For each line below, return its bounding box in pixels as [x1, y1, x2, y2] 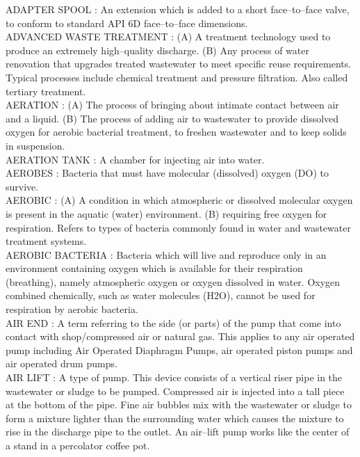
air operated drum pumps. [6, 356, 117, 371]
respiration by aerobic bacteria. [6, 302, 138, 316]
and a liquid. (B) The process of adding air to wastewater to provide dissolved [6, 111, 339, 125]
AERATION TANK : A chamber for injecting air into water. [6, 152, 265, 166]
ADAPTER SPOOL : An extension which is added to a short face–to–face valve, [6, 2, 350, 16]
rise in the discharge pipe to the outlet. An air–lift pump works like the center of [6, 424, 350, 439]
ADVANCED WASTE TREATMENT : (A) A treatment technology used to [6, 29, 331, 44]
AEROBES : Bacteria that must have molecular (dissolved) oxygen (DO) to [6, 166, 329, 180]
